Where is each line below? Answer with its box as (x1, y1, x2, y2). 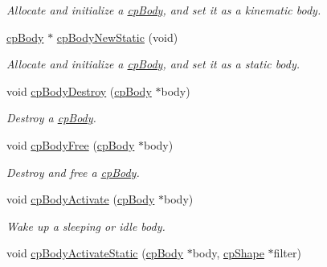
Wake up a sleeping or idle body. (6, 217, 166, 234)
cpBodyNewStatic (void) (56, 28, 178, 45)
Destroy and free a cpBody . (6, 163, 140, 180)
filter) (273, 244, 301, 261)
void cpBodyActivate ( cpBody (6, 191, 155, 207)
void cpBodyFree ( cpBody (6, 136, 135, 153)
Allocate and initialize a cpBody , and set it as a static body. (6, 55, 300, 72)
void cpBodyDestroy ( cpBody (6, 82, 152, 99)
